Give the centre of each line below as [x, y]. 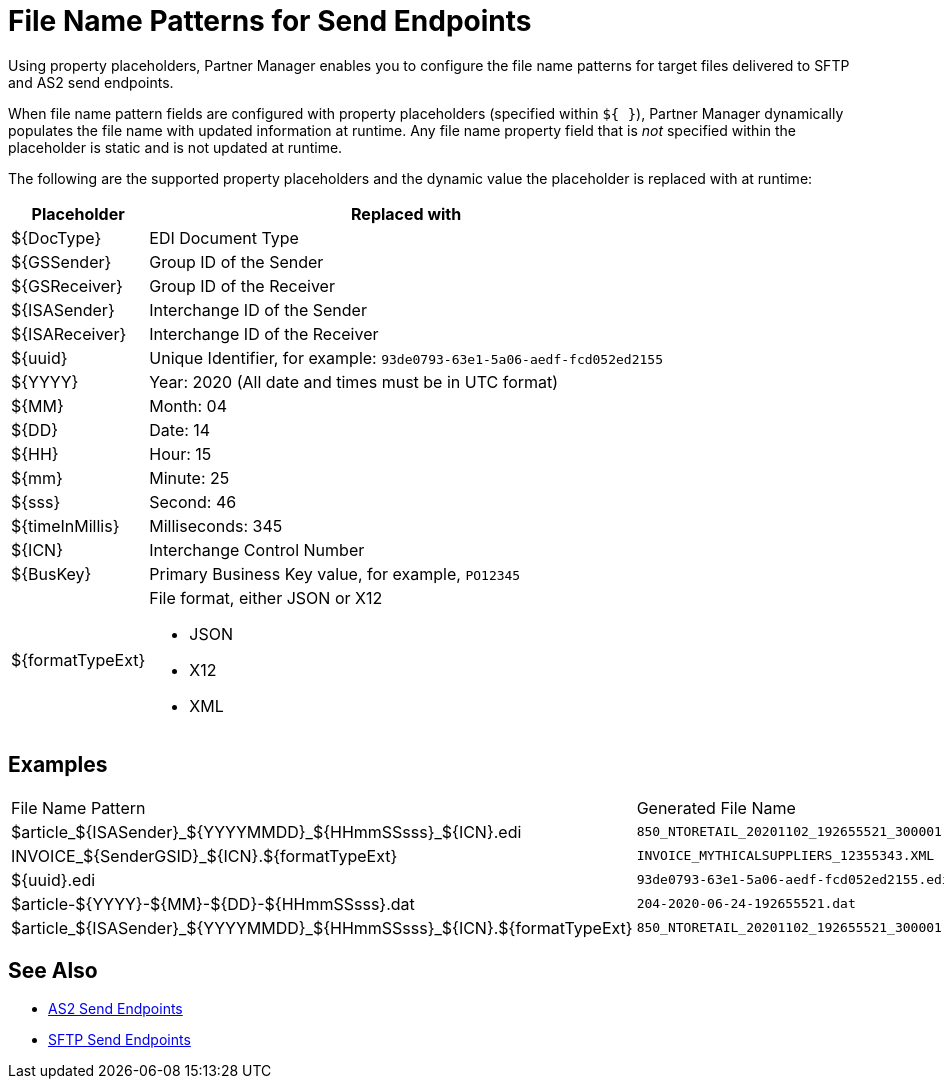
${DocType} [56, 237]
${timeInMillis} [65, 525]
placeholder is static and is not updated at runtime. [175, 147]
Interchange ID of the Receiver [264, 333]
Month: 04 [188, 405]
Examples [58, 765]
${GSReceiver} [67, 285]
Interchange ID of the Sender [258, 309]
